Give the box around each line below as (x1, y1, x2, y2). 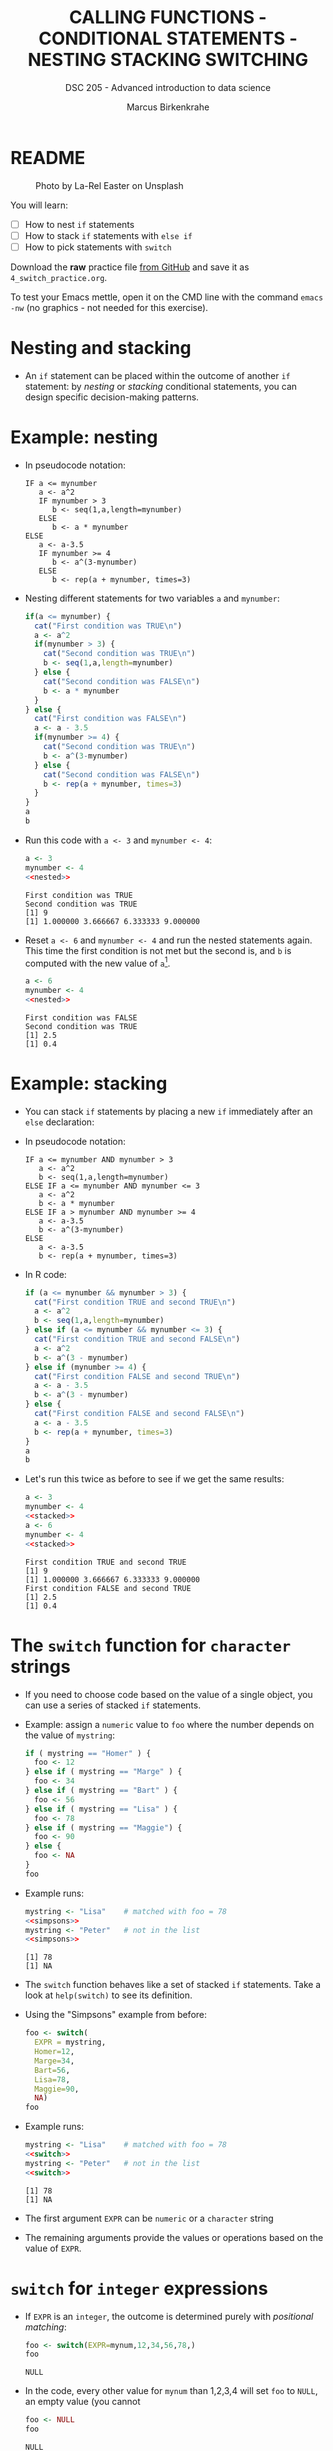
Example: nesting (10, 426, 158, 448)
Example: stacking (10, 1072, 168, 1095)
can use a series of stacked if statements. (24, 1699, 202, 1711)
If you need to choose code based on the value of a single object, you (24, 1688, 313, 1700)
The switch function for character (10, 1634, 292, 1656)
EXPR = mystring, (34, 2037, 107, 2048)
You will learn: (10, 199, 68, 211)
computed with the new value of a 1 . (24, 955, 171, 969)
